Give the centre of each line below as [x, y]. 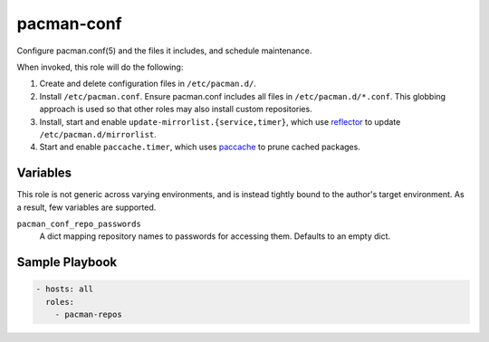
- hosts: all [65, 289]
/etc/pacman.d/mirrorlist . [98, 134]
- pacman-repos [88, 315]
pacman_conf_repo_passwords [79, 223]
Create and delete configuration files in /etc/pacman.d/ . [148, 84]
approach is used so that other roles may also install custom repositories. [176, 109]
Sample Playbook [67, 262]
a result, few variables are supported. [86, 207]
